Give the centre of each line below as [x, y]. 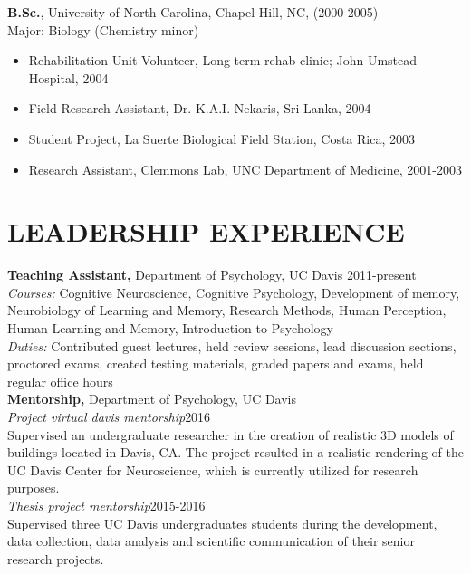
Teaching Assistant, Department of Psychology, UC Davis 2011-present [212, 275]
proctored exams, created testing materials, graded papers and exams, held [216, 364]
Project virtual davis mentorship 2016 [109, 417]
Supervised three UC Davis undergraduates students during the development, [222, 523]
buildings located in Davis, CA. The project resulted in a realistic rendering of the [235, 452]
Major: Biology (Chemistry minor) [103, 29]
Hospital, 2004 [68, 77]
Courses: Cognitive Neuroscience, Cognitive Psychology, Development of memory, [234, 292]
